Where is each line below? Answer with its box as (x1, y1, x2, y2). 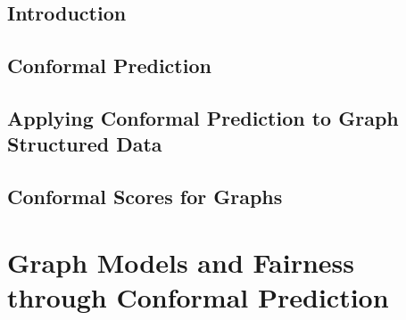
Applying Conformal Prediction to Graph (7, 103, 399, 131)
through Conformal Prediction (7, 278, 389, 315)
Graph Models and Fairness (7, 243, 355, 280)
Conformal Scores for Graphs (7, 183, 283, 210)
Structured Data (7, 130, 162, 158)
